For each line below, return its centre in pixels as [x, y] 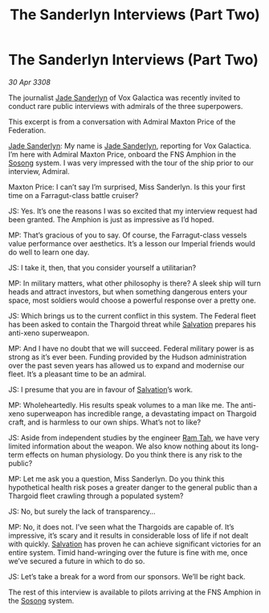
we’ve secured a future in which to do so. [77, 561]
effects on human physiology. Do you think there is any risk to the [134, 454]
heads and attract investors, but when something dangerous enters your [128, 291]
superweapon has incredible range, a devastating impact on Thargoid [142, 413]
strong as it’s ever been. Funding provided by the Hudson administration [128, 357]
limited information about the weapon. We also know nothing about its [124, 446]
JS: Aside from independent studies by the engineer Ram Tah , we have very [134, 437]
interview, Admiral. [39, 171]
